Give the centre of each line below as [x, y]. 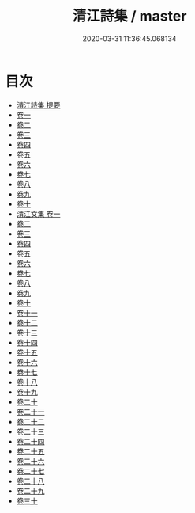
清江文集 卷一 [38, 214]
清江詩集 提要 [38, 104]
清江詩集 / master [129, 16]
